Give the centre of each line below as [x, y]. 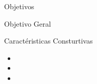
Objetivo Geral [28, 23]
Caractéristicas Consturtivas [48, 41]
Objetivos [19, 6]
